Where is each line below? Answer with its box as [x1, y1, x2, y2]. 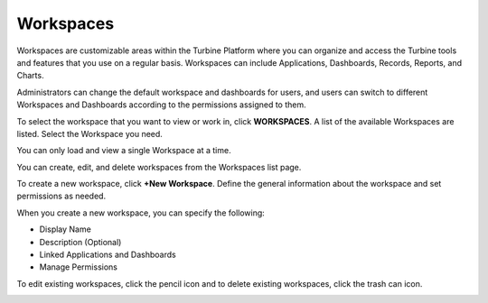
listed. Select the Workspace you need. [16, 128, 163, 139]
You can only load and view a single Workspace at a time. [16, 145, 231, 156]
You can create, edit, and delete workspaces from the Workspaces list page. [16, 161, 302, 172]
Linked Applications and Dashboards [39, 249, 176, 261]
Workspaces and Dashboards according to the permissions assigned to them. [16, 99, 306, 110]
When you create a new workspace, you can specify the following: [16, 207, 266, 218]
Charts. [16, 70, 44, 81]
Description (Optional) [39, 236, 122, 247]
